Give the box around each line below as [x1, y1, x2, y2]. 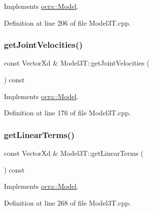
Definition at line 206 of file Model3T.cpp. [4, 17, 131, 28]
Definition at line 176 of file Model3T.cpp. [4, 107, 131, 118]
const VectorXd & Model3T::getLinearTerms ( [4, 148, 144, 158]
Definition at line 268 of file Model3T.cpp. [4, 197, 131, 208]
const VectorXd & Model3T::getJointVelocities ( [4, 58, 150, 68]
